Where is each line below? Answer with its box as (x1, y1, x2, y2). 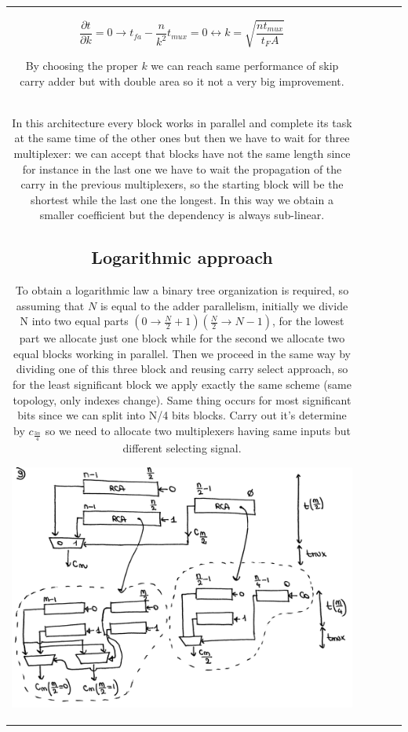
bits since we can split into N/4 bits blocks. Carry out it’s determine (17, 407, 347, 423)
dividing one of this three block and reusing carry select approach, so (16, 361, 348, 377)
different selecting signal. (122, 440, 242, 456)
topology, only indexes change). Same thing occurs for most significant (13, 391, 352, 408)
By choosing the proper (25, 57, 138, 74)
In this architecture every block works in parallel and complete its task (12, 114, 352, 130)
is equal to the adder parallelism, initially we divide (100, 297, 348, 313)
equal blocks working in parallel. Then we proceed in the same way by (13, 345, 351, 361)
